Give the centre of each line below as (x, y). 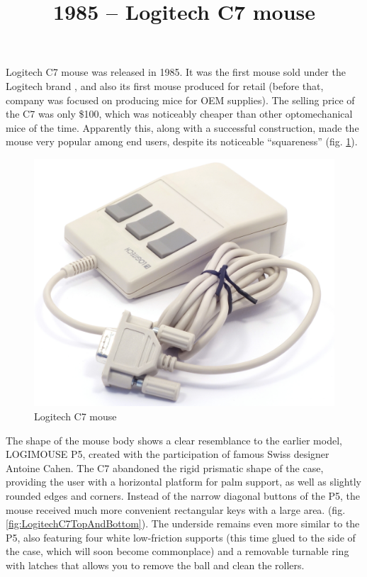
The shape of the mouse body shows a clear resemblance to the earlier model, (174, 440)
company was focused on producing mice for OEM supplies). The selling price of (180, 100)
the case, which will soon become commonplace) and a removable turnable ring (177, 551)
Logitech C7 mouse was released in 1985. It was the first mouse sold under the (176, 72)
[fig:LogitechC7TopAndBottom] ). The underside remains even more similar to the (183, 523)
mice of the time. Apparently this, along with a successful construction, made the (182, 127)
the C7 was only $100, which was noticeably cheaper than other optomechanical (179, 114)
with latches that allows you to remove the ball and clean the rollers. (155, 565)
